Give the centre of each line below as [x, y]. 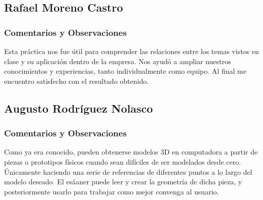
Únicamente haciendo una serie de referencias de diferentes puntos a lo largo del [128, 171]
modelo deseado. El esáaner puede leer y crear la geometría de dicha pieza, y [123, 182]
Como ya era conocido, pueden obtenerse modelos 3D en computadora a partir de [131, 152]
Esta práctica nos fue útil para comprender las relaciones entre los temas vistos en [132, 51]
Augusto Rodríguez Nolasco [79, 108]
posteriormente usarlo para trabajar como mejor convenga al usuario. [111, 191]
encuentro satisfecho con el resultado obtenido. [77, 81]
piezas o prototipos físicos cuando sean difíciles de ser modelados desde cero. [123, 161]
